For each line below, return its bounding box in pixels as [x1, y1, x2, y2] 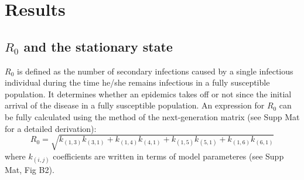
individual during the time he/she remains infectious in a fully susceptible [5, 76, 270, 89]
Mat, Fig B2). [5, 163, 54, 175]
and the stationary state [23, 37, 173, 55]
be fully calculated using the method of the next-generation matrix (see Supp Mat [5, 110, 300, 123]
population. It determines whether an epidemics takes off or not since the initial [5, 87, 292, 100]
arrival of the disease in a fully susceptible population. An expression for [5, 99, 265, 111]
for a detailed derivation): [5, 122, 97, 134]
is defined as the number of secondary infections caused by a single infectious [16, 64, 293, 77]
